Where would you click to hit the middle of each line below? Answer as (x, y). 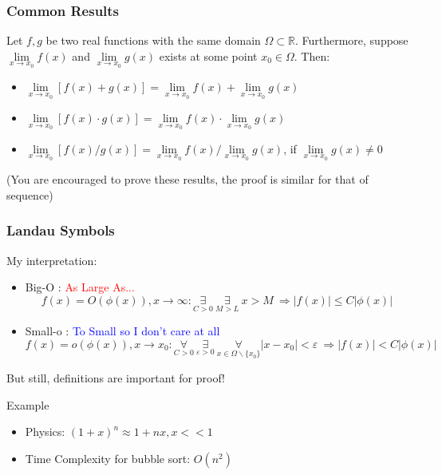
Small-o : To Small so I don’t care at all (122, 331)
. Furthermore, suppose (351, 40)
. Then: (312, 55)
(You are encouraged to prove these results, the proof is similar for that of (187, 179)
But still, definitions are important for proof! (116, 377)
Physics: (45, 431)
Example (28, 404)
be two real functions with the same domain (153, 40)
